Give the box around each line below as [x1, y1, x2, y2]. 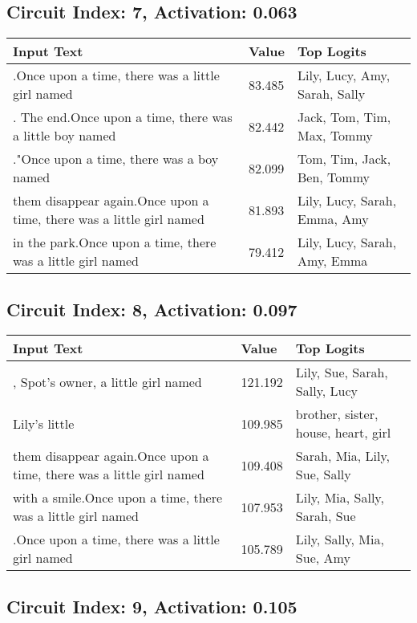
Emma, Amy [298, 210, 369, 229]
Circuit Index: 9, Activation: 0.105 [6, 593, 298, 618]
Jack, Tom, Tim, [298, 108, 391, 127]
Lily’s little [13, 413, 75, 433]
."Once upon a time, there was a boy [13, 149, 219, 169]
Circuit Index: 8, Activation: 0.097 [6, 296, 298, 321]
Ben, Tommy [298, 168, 370, 187]
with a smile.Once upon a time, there [13, 488, 223, 507]
